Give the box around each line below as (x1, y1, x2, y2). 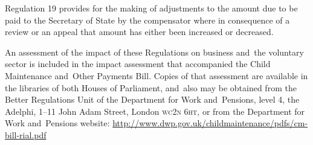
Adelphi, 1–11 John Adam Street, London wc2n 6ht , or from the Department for (5, 105, 305, 117)
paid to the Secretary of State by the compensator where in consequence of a (5, 13, 290, 26)
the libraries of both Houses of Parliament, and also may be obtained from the (5, 81, 297, 94)
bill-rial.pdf (5, 128, 47, 141)
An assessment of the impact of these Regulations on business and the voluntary (5, 45, 304, 58)
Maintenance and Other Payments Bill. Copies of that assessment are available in (5, 69, 308, 82)
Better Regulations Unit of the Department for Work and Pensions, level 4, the (5, 93, 300, 106)
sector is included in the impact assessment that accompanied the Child (5, 57, 271, 70)
